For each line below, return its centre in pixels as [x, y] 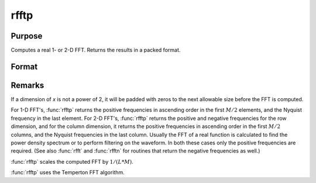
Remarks [28, 85]
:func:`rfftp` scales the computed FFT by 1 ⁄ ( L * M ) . [72, 161]
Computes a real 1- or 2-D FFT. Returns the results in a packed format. [96, 50]
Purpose [27, 36]
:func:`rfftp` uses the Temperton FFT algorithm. [68, 172]
